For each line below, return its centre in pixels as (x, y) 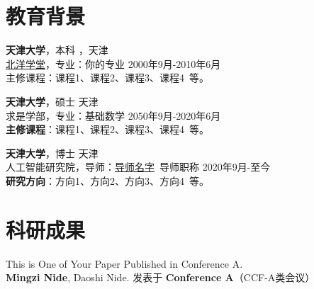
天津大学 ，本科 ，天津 (57, 50)
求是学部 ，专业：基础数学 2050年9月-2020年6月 (113, 115)
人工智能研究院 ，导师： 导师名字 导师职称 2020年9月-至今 (138, 167)
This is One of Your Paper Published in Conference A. (124, 263)
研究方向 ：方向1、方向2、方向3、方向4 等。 (107, 180)
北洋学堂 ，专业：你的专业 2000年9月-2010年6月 (113, 63)
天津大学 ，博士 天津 (52, 153)
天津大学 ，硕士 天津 (52, 101)
